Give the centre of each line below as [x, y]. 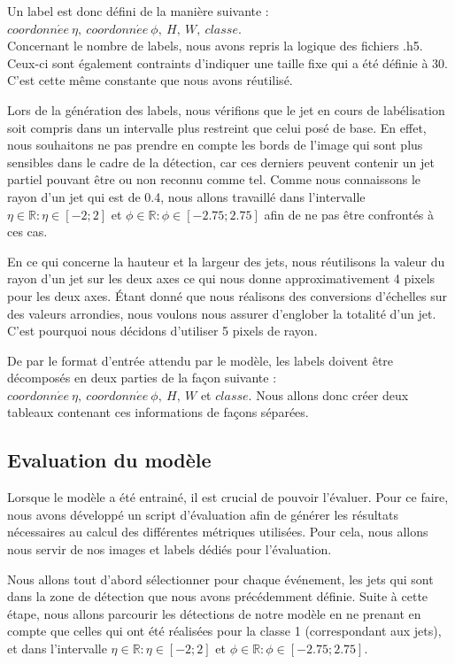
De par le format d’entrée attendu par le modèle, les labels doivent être [201, 360]
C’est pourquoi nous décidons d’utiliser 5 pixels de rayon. [162, 331]
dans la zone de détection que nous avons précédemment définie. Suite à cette [218, 596]
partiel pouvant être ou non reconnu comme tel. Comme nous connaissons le [214, 179]
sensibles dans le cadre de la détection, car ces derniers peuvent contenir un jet [221, 162]
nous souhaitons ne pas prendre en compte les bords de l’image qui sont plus [215, 145]
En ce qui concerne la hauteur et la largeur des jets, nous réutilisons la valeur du [226, 261]
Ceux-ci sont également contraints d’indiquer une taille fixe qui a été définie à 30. [227, 62]
